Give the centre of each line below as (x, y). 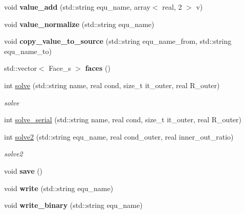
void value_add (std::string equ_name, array (77, 7)
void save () (24, 170)
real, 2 (172, 7)
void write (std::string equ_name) (59, 188)
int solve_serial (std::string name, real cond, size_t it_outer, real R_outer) (123, 119)
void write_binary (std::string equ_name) (73, 205)
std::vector (20, 68)
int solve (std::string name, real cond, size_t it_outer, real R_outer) (112, 85)
